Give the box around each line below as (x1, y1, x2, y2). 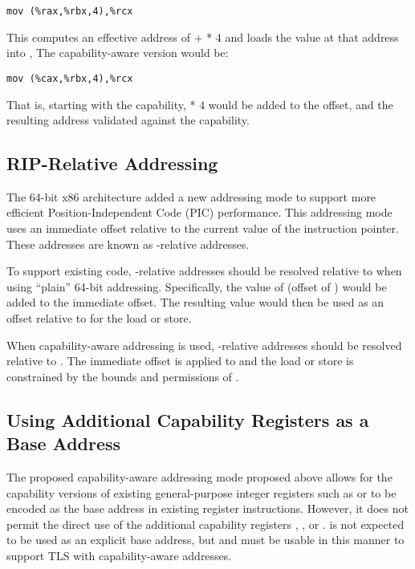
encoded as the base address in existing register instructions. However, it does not (6, 500, 409, 517)
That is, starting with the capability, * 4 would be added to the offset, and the (6, 96, 393, 112)
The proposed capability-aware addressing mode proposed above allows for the (6, 469, 393, 486)
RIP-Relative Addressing (6, 151, 218, 176)
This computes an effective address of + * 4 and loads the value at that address (6, 28, 399, 45)
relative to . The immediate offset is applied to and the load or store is (6, 352, 354, 369)
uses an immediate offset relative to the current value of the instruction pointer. (6, 220, 399, 237)
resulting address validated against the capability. (6, 112, 250, 128)
